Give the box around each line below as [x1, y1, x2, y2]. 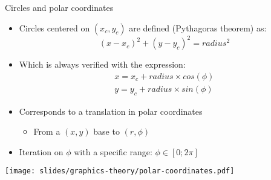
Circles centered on [19, 21, 90, 34]
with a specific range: [74, 145, 152, 158]
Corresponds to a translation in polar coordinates [19, 104, 203, 117]
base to [93, 125, 120, 138]
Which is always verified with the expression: [19, 58, 186, 71]
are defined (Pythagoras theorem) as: [129, 21, 267, 34]
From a [33, 125, 60, 138]
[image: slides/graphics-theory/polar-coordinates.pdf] [5, 167, 235, 176]
